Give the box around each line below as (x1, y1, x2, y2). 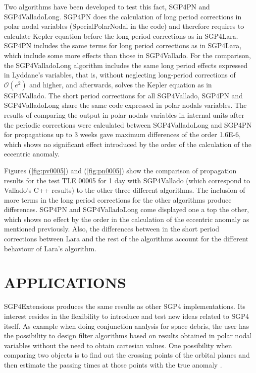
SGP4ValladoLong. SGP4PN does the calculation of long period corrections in (4, 11, 242, 21)
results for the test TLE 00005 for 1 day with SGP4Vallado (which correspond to (4, 175, 250, 185)
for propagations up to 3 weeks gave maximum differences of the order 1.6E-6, (4, 129, 241, 140)
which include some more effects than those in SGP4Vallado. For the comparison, (4, 50, 251, 60)
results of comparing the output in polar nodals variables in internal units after (4, 109, 245, 120)
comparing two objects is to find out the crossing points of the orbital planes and (4, 350, 250, 360)
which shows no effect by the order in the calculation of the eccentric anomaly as (4, 214, 249, 224)
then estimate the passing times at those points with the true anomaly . (4, 359, 222, 370)
